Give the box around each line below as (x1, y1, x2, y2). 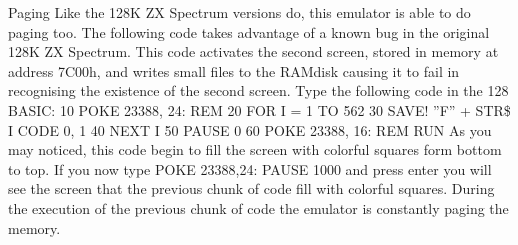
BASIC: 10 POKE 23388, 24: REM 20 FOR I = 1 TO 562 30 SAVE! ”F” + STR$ (8, 99, 511, 120)
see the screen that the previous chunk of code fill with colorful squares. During (8, 178, 495, 199)
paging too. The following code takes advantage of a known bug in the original (8, 21, 490, 42)
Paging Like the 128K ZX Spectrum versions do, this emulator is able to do (8, 2, 471, 22)
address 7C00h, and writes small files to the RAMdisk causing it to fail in (8, 60, 460, 81)
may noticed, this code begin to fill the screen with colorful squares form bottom (8, 139, 502, 160)
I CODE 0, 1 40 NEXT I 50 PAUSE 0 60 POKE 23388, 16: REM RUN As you (8, 119, 492, 140)
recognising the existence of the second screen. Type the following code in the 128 (8, 80, 509, 101)
